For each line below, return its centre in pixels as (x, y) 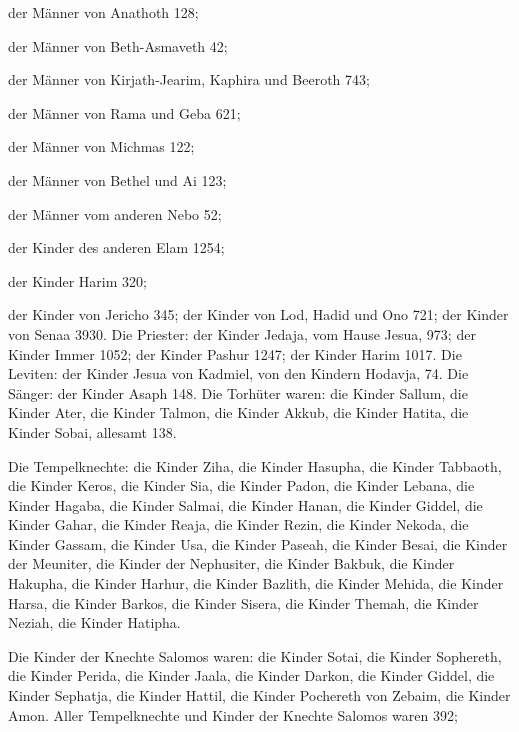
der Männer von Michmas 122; (101, 146)
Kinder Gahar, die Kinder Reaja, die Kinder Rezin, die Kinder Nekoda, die (238, 524)
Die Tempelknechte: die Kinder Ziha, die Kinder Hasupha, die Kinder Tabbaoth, (255, 465)
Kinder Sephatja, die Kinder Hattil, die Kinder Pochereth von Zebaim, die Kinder (259, 695)
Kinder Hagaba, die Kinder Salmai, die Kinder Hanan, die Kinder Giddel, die (245, 504)
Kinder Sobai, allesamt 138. (92, 431)
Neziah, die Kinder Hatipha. (94, 622)
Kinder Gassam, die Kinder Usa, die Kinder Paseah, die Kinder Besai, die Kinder (258, 543)
